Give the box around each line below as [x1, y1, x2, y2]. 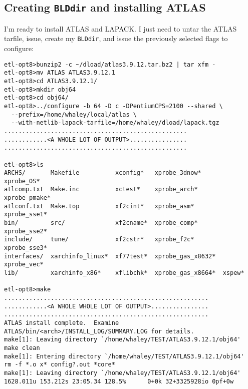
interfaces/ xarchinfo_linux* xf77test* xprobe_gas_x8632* [4, 252, 216, 260]
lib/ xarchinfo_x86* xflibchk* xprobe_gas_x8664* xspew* [4, 269, 244, 277]
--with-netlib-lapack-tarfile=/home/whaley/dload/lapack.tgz [11, 119, 219, 127]
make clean [4, 344, 40, 351]
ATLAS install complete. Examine [4, 319, 119, 326]
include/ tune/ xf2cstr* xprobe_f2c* [4, 236, 194, 243]
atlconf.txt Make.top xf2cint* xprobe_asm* [4, 202, 194, 210]
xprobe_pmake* [4, 194, 51, 202]
